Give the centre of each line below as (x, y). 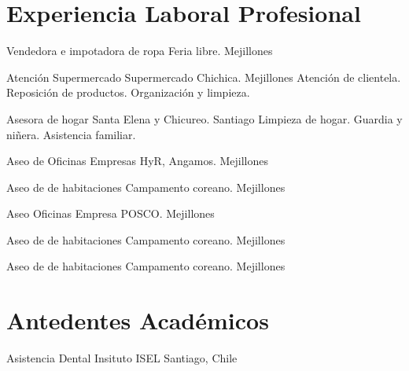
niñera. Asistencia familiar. (71, 134)
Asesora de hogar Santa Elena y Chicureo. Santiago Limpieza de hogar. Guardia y (204, 118)
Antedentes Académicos (138, 320)
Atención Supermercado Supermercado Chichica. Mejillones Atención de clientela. (204, 77)
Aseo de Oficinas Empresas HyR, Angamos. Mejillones (137, 161)
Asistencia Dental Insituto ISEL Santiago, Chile (122, 358)
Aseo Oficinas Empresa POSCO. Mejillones (111, 213)
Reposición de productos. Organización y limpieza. (128, 92)
